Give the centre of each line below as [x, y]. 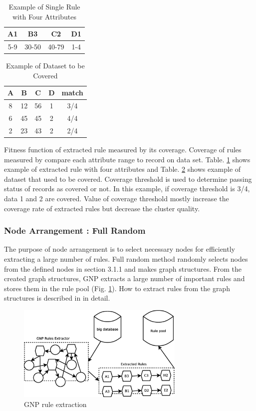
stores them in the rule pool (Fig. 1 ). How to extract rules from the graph [117, 288]
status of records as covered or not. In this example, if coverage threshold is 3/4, [127, 189]
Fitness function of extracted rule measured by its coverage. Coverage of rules [123, 149]
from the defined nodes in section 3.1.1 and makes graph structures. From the [123, 268]
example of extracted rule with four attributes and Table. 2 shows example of [123, 169]
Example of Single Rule [44, 6]
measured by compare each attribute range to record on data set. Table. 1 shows [127, 159]
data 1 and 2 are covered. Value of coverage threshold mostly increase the [117, 198]
